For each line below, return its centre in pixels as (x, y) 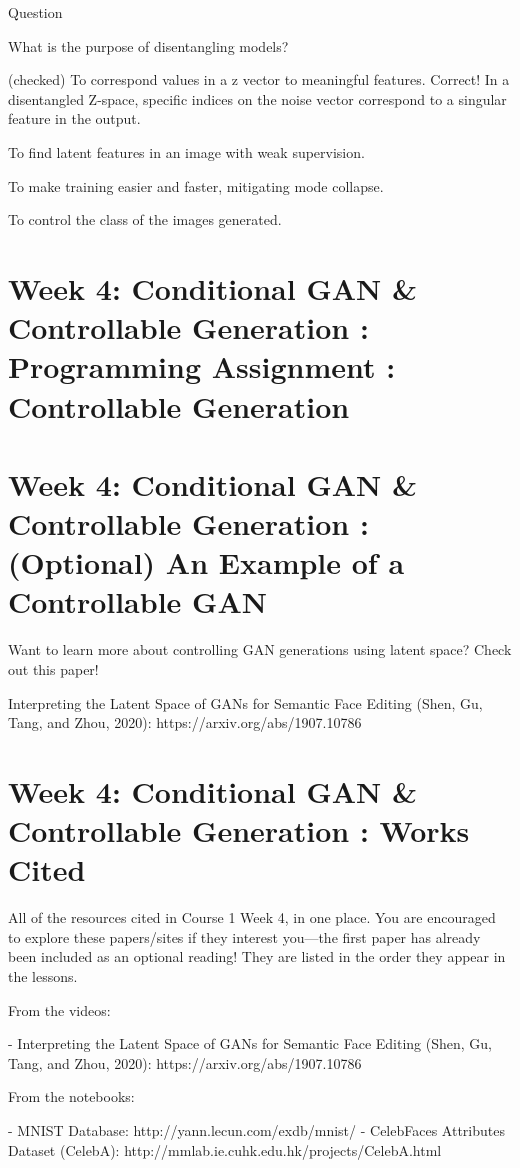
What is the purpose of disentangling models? (148, 45)
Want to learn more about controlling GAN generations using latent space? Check (260, 649)
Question (35, 12)
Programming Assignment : (202, 366)
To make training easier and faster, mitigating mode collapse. (196, 185)
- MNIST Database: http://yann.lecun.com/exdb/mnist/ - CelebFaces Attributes (256, 1130)
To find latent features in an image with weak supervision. (186, 151)
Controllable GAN (137, 601)
